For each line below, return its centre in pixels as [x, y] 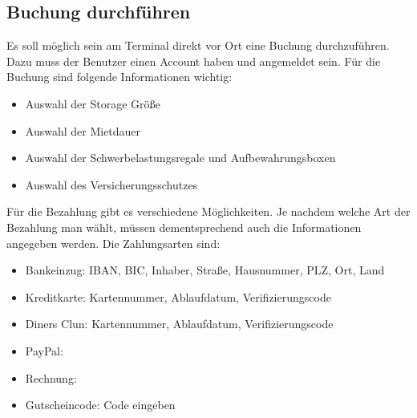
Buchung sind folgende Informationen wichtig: [119, 77]
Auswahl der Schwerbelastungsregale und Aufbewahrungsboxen [180, 158]
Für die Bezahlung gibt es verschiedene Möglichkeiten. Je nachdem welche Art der [208, 211]
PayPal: [44, 350]
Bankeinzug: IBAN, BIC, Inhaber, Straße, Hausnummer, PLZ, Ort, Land [205, 270]
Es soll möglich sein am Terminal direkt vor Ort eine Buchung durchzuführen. [198, 45]
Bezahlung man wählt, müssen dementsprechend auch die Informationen [184, 227]
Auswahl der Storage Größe [93, 103]
